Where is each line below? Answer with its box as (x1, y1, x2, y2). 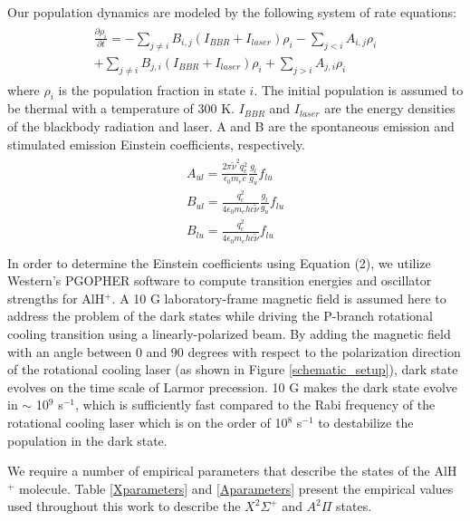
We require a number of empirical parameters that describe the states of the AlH (7, 461, 457, 480)
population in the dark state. (7, 430, 168, 449)
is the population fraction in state (58, 80, 245, 99)
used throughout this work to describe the (7, 497, 241, 516)
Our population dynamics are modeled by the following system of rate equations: (7, 3, 456, 21)
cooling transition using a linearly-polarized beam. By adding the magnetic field (7, 324, 451, 343)
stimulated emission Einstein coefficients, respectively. (7, 134, 305, 153)
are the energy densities (324, 99, 456, 118)
